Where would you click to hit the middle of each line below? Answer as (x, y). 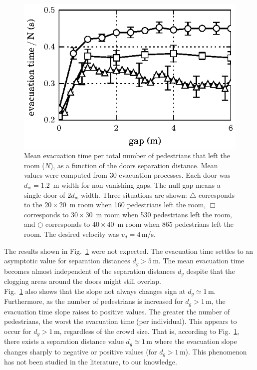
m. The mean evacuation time (199, 261)
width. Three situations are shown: (134, 195)
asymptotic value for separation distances (67, 261)
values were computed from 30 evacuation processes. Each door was (127, 175)
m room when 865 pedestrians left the (175, 224)
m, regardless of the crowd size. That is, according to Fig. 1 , (146, 331)
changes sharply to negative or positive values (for (81, 351)
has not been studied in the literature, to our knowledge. (91, 362)
